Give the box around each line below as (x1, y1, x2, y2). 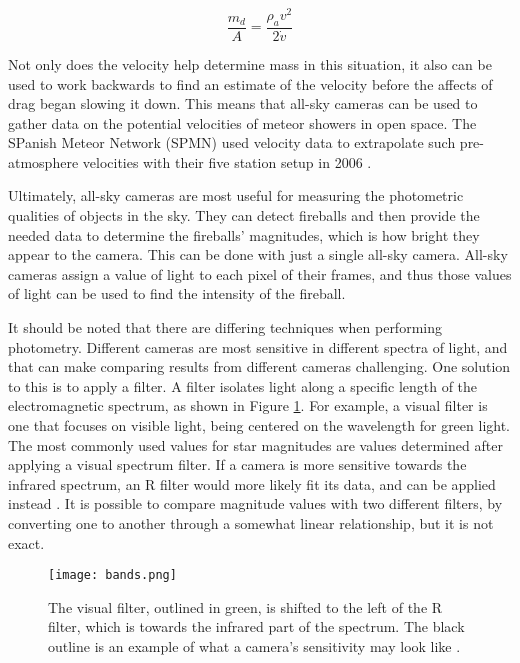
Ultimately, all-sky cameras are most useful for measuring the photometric (8, 185, 464, 206)
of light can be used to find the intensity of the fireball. (8, 283, 346, 304)
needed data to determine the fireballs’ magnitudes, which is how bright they (8, 224, 480, 245)
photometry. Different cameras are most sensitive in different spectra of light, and (8, 336, 508, 357)
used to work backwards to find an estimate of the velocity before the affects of (8, 73, 493, 94)
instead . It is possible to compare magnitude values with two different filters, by (8, 493, 503, 514)
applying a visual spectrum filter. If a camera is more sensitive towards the (8, 454, 467, 475)
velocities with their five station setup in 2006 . (82, 151, 372, 172)
